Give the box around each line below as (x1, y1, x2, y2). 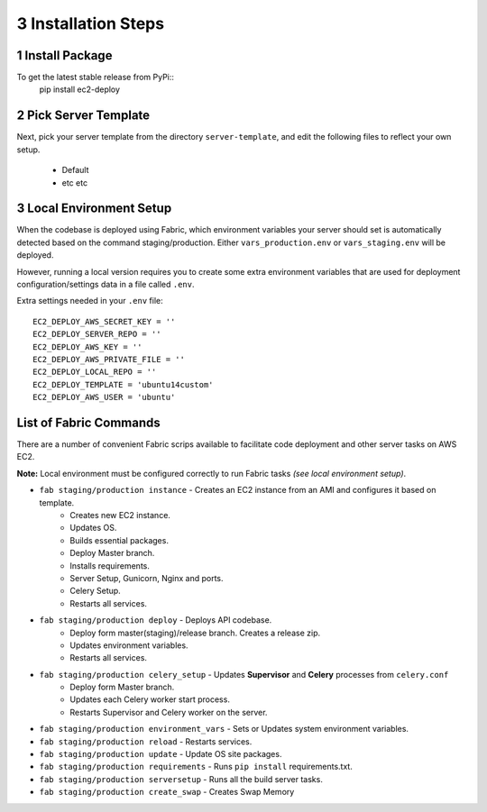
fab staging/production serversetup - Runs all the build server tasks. (39, 773, 324, 784)
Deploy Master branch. (69, 548, 155, 559)
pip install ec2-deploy (39, 84, 121, 95)
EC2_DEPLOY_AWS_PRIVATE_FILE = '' (32, 354, 185, 364)
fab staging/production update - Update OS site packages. (39, 749, 282, 760)
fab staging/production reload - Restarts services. (39, 735, 253, 747)
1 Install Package (16, 48, 113, 63)
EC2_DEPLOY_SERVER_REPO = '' (32, 329, 161, 340)
